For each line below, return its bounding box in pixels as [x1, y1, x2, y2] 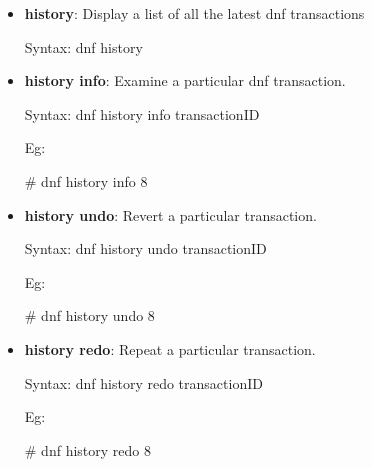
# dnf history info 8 [24, 170, 148, 191]
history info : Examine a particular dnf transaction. [24, 70, 346, 91]
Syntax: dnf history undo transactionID [24, 238, 267, 259]
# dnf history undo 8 [24, 305, 155, 326]
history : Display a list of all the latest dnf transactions [24, 3, 365, 23]
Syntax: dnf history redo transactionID [24, 372, 263, 393]
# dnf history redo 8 [24, 439, 151, 460]
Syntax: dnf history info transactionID [24, 103, 260, 124]
